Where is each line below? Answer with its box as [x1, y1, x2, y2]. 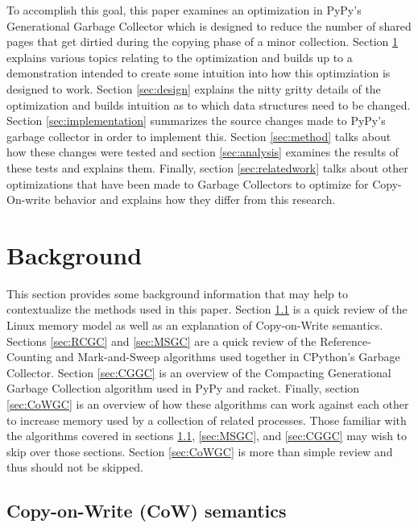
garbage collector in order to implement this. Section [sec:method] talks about [6, 127, 391, 144]
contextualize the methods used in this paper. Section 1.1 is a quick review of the [6, 301, 408, 318]
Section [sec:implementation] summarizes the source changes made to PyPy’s [6, 112, 386, 129]
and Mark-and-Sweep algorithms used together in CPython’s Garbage [56, 348, 400, 365]
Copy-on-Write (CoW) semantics [6, 498, 287, 523]
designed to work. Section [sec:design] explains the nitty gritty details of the [6, 80, 381, 97]
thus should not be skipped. [6, 459, 143, 476]
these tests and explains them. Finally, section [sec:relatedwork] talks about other [6, 159, 408, 176]
